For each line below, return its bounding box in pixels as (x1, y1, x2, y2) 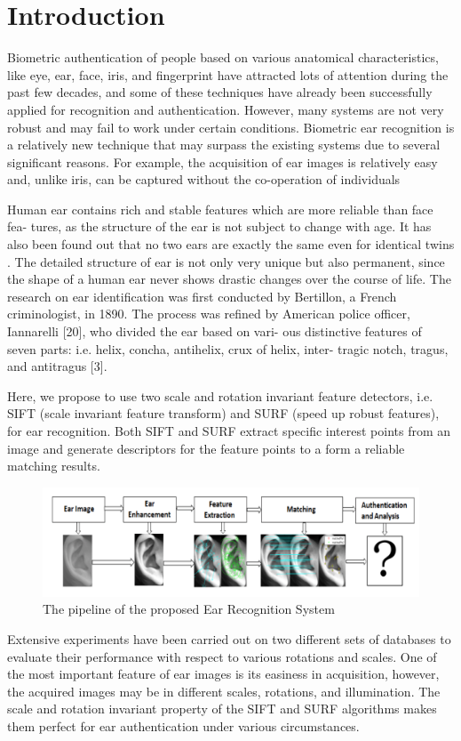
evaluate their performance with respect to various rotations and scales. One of (7, 647, 437, 665)
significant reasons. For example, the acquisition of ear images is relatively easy (7, 152, 438, 171)
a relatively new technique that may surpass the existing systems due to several (7, 135, 441, 154)
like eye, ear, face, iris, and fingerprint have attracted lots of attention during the (7, 65, 449, 84)
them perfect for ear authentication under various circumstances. (7, 716, 360, 735)
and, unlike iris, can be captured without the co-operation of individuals (7, 170, 401, 189)
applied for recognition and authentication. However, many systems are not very (7, 100, 444, 118)
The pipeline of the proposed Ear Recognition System (43, 600, 335, 618)
